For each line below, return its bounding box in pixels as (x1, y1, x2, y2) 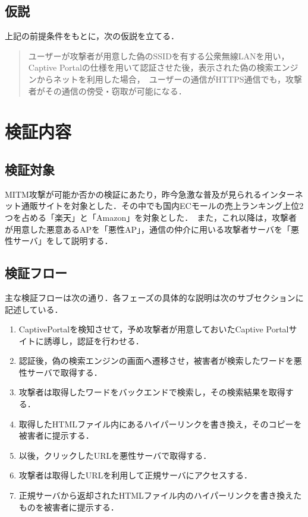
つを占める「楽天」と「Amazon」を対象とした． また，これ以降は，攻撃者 (5, 211, 297, 223)
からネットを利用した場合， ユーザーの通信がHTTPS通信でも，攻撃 (36, 72, 302, 85)
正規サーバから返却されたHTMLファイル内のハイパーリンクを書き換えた (18, 489, 302, 502)
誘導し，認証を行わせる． (43, 334, 144, 347)
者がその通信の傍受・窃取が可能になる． (28, 84, 187, 97)
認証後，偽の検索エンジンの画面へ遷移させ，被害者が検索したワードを (18, 354, 294, 367)
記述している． (5, 303, 63, 315)
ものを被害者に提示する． (18, 500, 119, 513)
